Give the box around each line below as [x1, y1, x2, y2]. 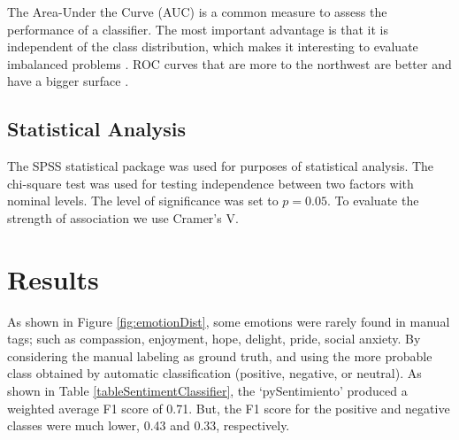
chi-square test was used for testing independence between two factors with [7, 174, 414, 192]
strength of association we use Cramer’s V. [7, 208, 239, 227]
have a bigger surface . [7, 72, 129, 90]
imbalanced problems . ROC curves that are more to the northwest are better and [7, 54, 452, 73]
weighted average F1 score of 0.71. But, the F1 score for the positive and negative [7, 398, 450, 417]
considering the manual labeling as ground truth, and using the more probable [7, 346, 432, 365]
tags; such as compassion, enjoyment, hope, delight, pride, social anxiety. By [7, 329, 421, 348]
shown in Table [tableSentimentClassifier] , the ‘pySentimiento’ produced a [7, 382, 408, 400]
